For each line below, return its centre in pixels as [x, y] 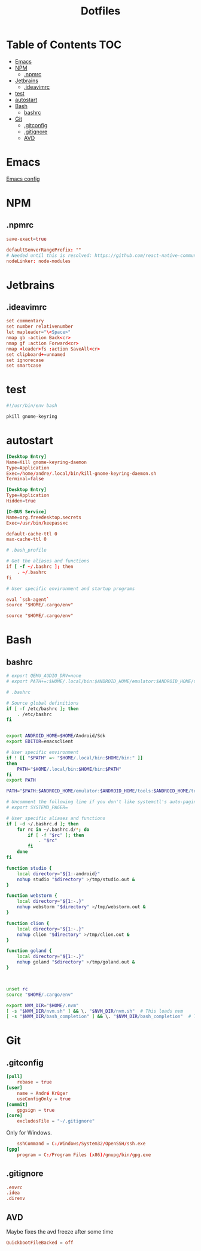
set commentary [25, 321]
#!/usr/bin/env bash [32, 406]
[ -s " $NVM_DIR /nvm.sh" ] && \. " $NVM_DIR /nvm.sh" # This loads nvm [95, 1011]
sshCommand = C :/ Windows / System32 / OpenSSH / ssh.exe [81, 1144]
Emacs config [23, 179]
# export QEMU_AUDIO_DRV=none [44, 676]
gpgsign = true [36, 1110]
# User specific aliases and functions [56, 818]
